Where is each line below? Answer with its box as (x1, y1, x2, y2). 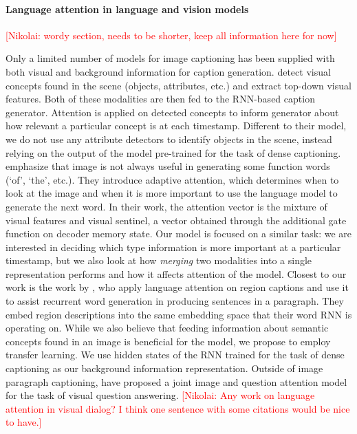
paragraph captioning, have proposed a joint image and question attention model (6, 374, 347, 389)
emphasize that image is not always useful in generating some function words (6, 159, 330, 173)
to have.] (6, 415, 42, 429)
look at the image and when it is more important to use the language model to (6, 186, 338, 200)
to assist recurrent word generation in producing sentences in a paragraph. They (6, 294, 344, 308)
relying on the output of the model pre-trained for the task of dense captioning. (6, 145, 341, 160)
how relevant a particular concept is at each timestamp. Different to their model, (6, 118, 347, 133)
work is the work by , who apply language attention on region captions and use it (6, 280, 349, 294)
